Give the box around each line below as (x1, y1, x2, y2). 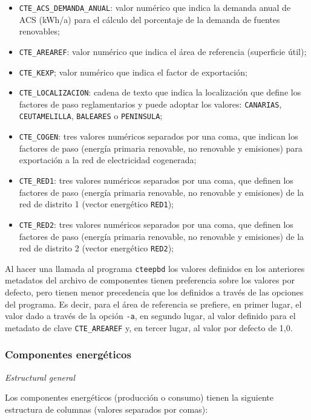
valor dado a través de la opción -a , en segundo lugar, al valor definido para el (5, 309, 296, 322)
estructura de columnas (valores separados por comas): (5, 402, 208, 415)
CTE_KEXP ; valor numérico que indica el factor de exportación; (19, 65, 247, 78)
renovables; (19, 25, 60, 37)
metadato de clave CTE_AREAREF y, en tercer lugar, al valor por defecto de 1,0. (5, 321, 293, 334)
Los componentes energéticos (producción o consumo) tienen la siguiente (5, 391, 273, 404)
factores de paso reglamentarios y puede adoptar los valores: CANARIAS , (19, 97, 282, 110)
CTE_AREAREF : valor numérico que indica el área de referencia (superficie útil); (19, 45, 307, 57)
